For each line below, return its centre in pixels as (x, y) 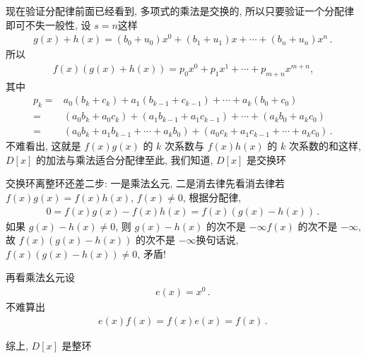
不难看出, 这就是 (43, 146)
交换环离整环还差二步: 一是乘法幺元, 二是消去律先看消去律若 (146, 183)
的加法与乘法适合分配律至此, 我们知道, (124, 159)
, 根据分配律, (212, 197)
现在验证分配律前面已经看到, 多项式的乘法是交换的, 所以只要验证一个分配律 (180, 11)
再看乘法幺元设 (40, 277)
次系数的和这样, (325, 146)
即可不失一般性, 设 (48, 24)
